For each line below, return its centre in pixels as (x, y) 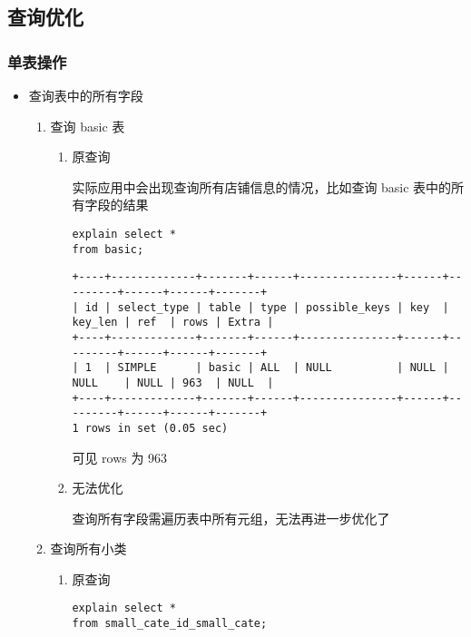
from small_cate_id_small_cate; (170, 624)
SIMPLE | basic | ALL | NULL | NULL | (283, 368)
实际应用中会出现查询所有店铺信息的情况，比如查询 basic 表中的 (262, 186)
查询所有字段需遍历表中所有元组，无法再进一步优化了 (231, 518)
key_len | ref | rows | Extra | (173, 323)
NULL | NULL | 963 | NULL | (173, 382)
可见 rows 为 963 (120, 457)
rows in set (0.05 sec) (157, 428)
